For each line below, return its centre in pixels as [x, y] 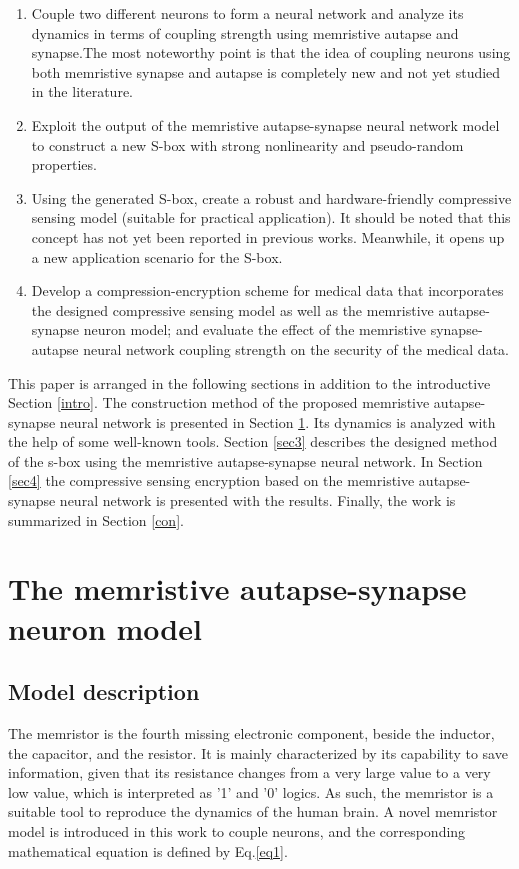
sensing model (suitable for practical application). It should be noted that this [271, 217]
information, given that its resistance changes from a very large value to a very [249, 772]
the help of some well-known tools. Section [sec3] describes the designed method [253, 441]
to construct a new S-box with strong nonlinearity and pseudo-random [247, 144]
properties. [64, 164]
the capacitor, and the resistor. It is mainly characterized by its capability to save [258, 752]
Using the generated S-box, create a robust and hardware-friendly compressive [271, 197]
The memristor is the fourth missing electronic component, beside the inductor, [251, 733]
